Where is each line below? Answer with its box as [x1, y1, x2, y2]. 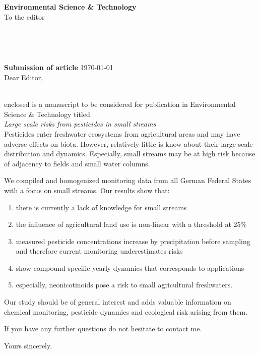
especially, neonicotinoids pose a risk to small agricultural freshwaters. [16, 279, 233, 290]
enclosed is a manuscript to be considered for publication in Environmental [4, 99, 236, 109]
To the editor [4, 11, 45, 22]
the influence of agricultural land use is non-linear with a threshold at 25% [16, 219, 247, 229]
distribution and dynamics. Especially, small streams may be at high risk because [4, 148, 255, 159]
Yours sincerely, [4, 340, 52, 350]
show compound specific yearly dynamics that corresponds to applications [16, 262, 244, 273]
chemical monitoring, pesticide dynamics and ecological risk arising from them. [4, 306, 248, 317]
